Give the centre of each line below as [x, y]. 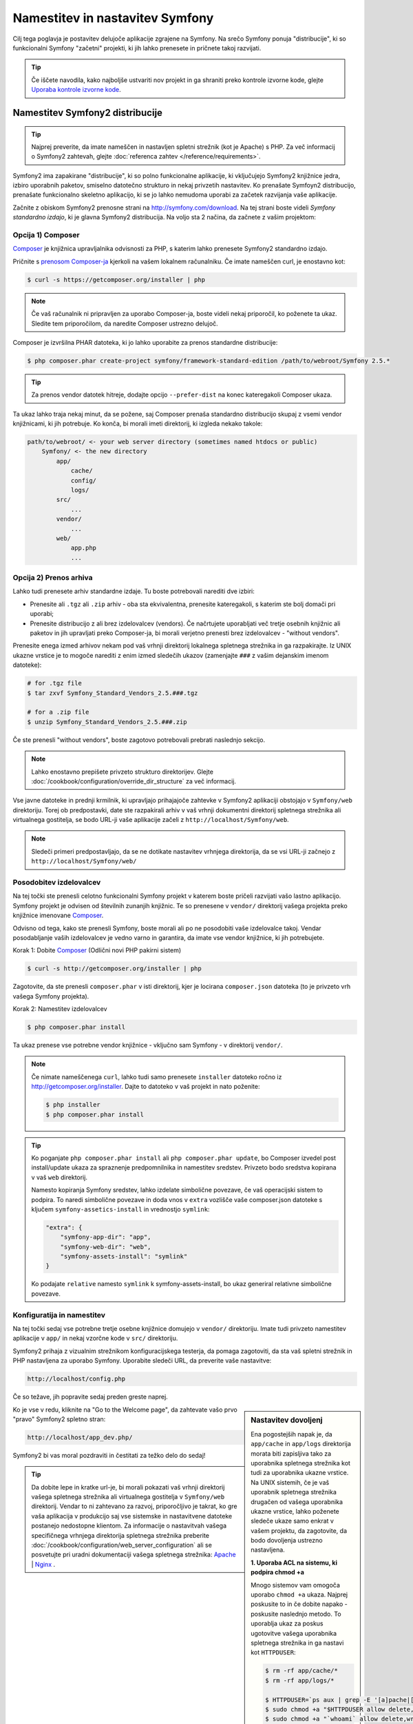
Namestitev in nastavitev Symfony [113, 18]
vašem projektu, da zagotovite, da [299, 1530]
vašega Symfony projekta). [51, 996]
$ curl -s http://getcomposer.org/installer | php [115, 969]
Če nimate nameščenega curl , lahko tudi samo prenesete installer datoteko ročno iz [157, 1076]
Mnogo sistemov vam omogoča [296, 1585]
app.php [83, 548]
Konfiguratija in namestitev [59, 1315]
